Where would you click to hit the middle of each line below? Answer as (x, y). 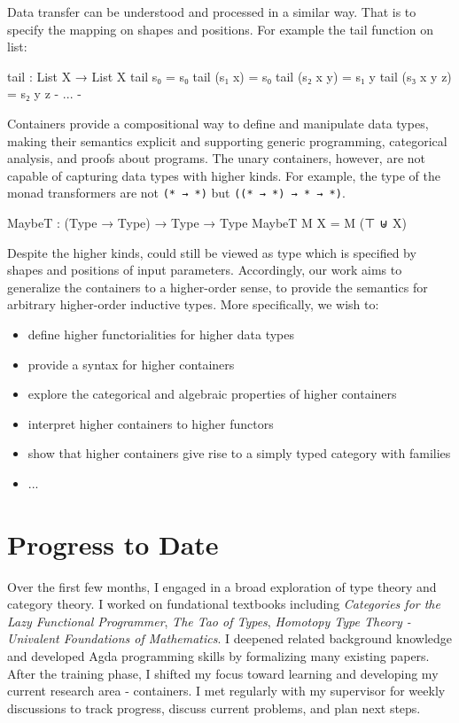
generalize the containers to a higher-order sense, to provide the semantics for (218, 287)
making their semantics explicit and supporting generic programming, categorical (227, 140)
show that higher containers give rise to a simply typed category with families (239, 453)
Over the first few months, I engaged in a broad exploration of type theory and (222, 586)
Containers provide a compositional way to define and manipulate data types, (218, 123)
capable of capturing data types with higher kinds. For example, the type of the (224, 175)
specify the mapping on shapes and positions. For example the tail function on (220, 29)
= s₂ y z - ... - (44, 93)
